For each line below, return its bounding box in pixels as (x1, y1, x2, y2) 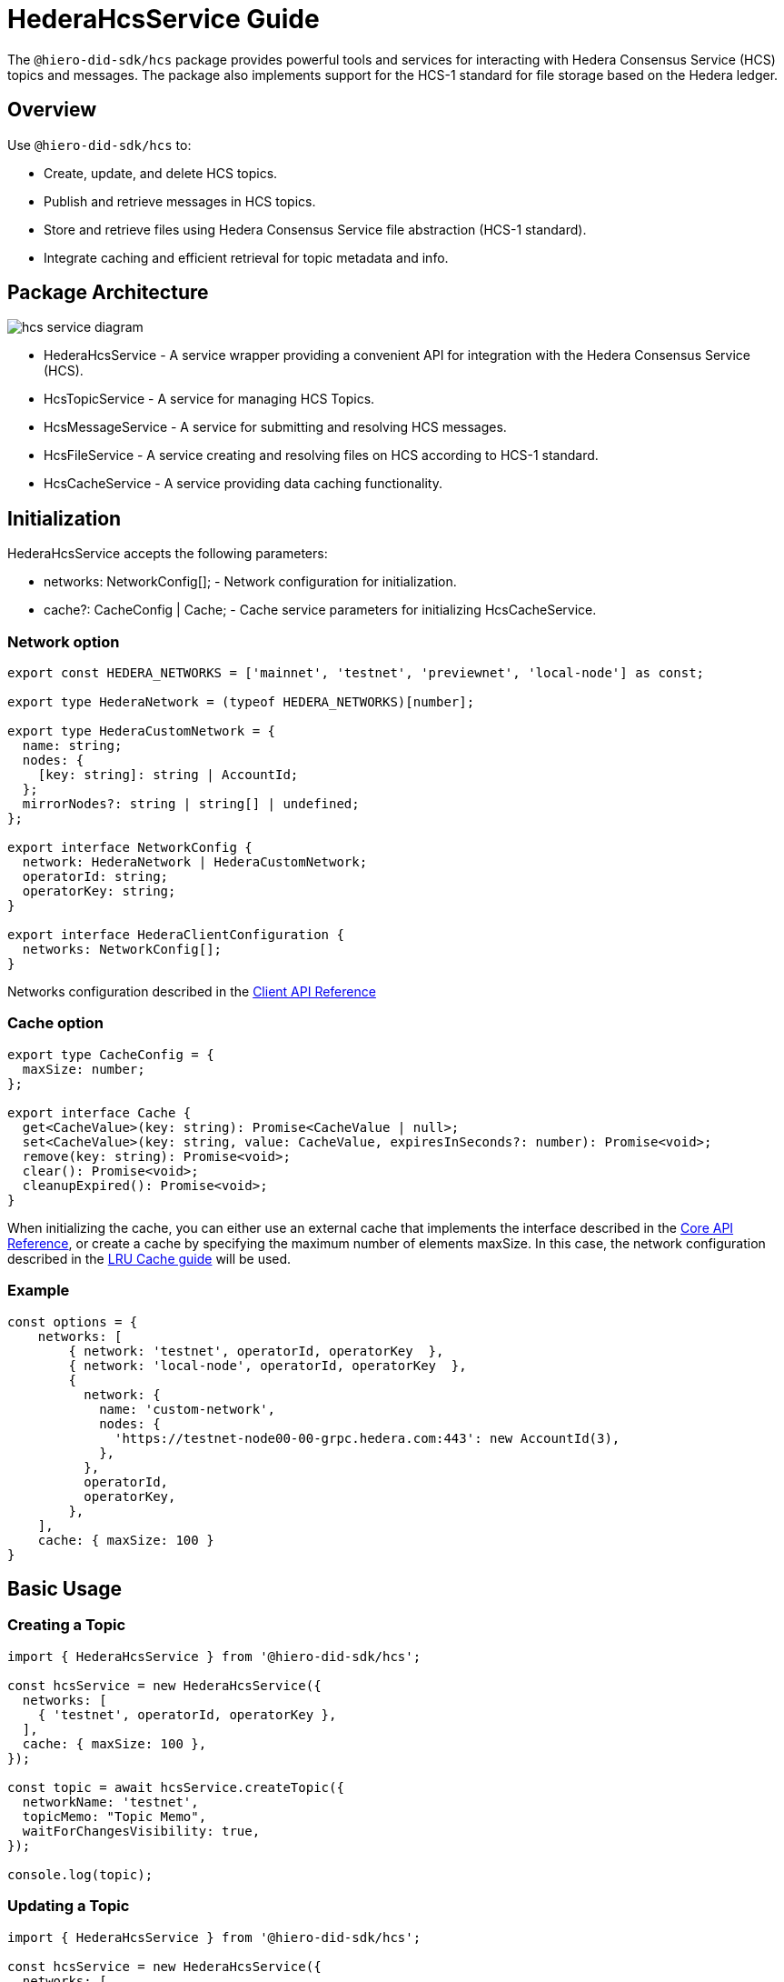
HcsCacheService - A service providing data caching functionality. (44, 475, 442, 492)
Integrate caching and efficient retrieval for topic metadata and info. (44, 249, 449, 265)
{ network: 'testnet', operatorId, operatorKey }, (68, 1343, 444, 1358)
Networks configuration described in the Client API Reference (7, 984, 376, 1000)
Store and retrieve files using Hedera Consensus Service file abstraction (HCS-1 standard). (44, 221, 587, 237)
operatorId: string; (22, 869, 169, 885)
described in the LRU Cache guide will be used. (7, 1250, 292, 1266)
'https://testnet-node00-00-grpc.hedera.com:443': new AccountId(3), (114, 1430, 620, 1446)
